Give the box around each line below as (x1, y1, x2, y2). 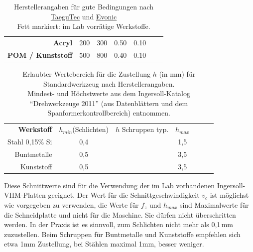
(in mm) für (159, 68, 196, 79)
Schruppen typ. (122, 124, 169, 134)
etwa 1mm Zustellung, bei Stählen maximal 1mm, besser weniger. (4, 239, 204, 249)
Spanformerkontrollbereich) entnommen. (47, 108, 170, 118)
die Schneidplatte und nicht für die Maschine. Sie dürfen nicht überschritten (4, 209, 236, 220)
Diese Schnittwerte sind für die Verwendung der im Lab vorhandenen (4, 180, 215, 190)
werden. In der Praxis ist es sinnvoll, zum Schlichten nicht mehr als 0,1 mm (4, 219, 233, 230)
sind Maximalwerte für (179, 200, 249, 210)
